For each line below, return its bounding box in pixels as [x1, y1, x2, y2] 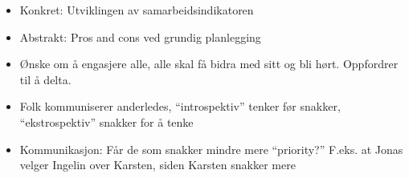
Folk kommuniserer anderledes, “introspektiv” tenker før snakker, [19, 98, 341, 115]
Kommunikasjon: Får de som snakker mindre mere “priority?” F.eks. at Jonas [19, 140, 403, 157]
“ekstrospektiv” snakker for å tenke [19, 113, 194, 130]
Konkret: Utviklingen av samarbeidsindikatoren [19, 2, 254, 18]
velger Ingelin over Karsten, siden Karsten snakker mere [19, 156, 296, 173]
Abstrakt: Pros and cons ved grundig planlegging [19, 28, 261, 45]
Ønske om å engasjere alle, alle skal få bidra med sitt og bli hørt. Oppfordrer [19, 55, 399, 72]
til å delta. [19, 71, 72, 87]
